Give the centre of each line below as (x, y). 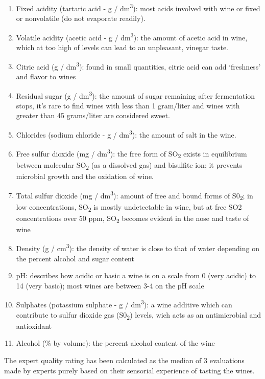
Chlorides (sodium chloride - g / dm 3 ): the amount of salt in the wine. (126, 133)
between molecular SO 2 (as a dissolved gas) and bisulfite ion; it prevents (129, 165)
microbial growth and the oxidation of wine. (85, 176)
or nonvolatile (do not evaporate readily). (81, 18)
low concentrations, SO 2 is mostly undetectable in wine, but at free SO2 (129, 207)
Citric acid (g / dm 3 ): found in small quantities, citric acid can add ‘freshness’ (138, 65)
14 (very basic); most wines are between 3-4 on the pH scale (110, 285)
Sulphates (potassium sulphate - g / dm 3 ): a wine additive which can (124, 304)
